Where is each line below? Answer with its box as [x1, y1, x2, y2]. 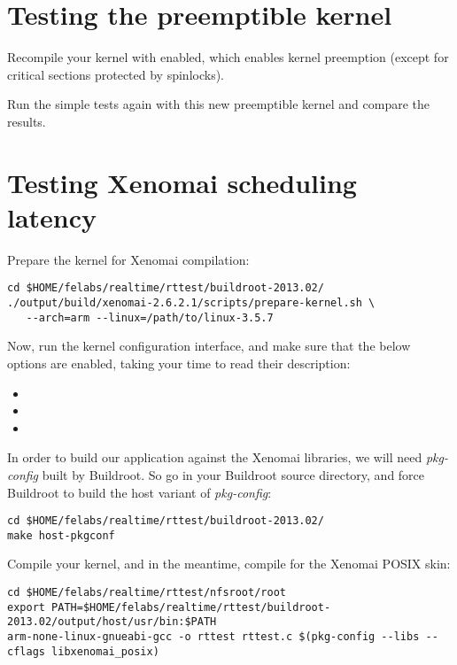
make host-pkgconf [7, 529, 115, 542]
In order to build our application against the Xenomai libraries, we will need [7, 448, 422, 467]
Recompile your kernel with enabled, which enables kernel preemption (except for [7, 48, 449, 66]
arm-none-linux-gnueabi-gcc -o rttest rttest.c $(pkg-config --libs [7, 630, 420, 643]
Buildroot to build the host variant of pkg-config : [7, 483, 272, 501]
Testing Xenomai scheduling [7, 164, 357, 200]
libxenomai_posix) [51, 645, 159, 658]
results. [7, 112, 46, 130]
